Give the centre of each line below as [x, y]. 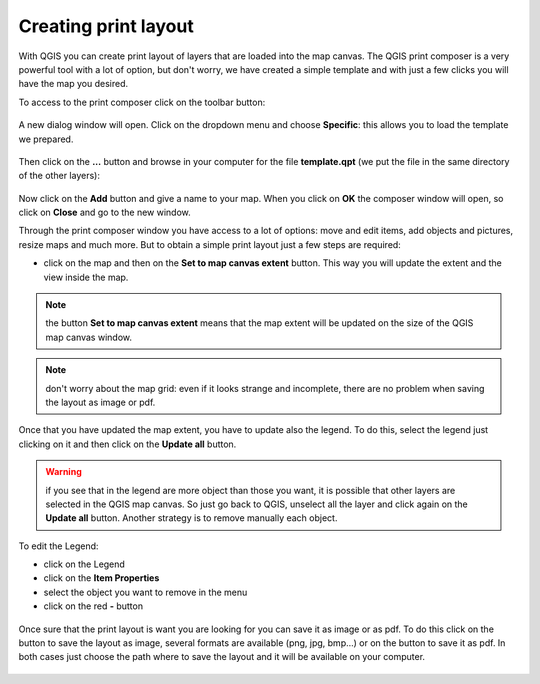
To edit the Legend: [58, 546]
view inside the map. [86, 277]
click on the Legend [84, 564]
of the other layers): [59, 176]
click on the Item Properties [101, 578]
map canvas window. [88, 337]
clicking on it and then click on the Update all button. [127, 444]
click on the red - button [93, 606]
